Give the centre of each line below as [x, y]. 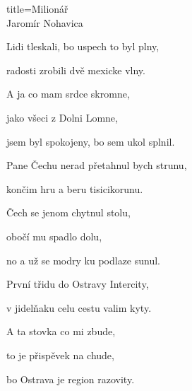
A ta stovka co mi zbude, [61, 331]
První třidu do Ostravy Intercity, [78, 284]
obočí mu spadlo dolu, [54, 236]
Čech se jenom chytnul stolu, [68, 212]
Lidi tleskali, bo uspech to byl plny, [83, 46]
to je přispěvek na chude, [60, 355]
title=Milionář [37, 8]
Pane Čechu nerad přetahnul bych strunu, [97, 165]
